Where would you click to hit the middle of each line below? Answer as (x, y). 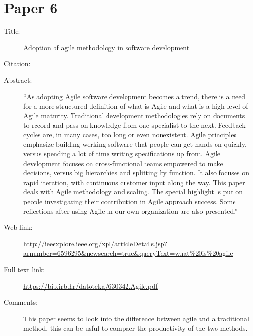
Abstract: (18, 80)
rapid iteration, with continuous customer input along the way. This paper (134, 182)
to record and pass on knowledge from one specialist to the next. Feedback (135, 125)
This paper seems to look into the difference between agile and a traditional (136, 318)
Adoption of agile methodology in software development (107, 47)
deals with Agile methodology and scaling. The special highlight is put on (133, 192)
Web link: (18, 227)
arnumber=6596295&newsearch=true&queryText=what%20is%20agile (128, 253)
